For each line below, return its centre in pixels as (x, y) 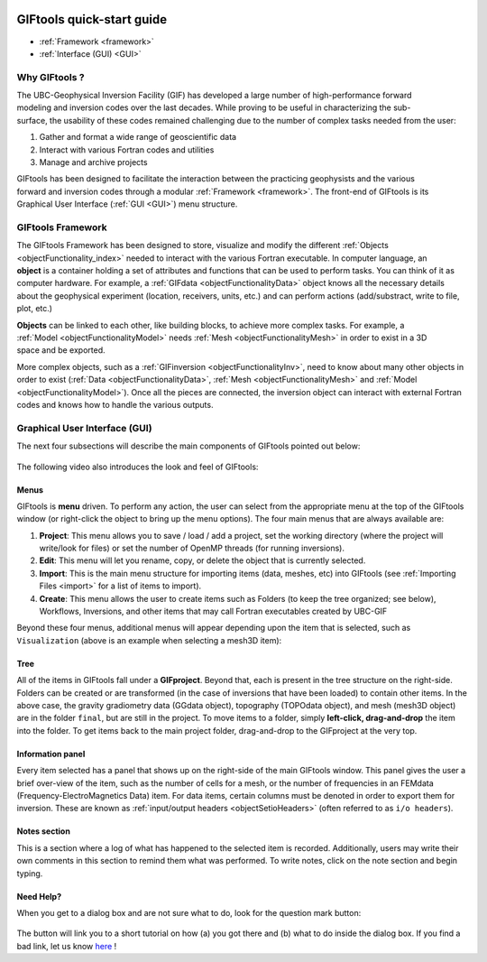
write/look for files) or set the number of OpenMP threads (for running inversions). (192, 548)
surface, (32, 120)
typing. (30, 873)
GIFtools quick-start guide (92, 19)
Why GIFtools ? (51, 77)
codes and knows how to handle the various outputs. (115, 405)
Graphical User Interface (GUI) (84, 428)
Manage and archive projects (93, 162)
